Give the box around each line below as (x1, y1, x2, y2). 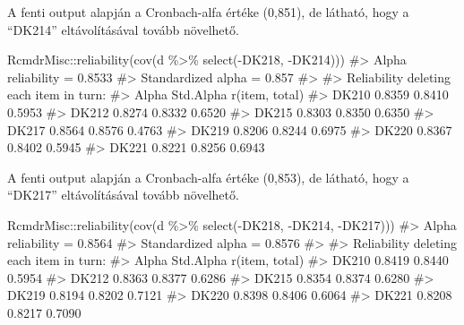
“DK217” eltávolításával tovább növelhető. (7, 185, 239, 204)
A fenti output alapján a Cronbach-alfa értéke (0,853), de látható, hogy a (7, 167, 409, 186)
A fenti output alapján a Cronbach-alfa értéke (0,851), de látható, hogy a (7, 3, 409, 21)
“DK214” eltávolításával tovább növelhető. (7, 20, 239, 38)
